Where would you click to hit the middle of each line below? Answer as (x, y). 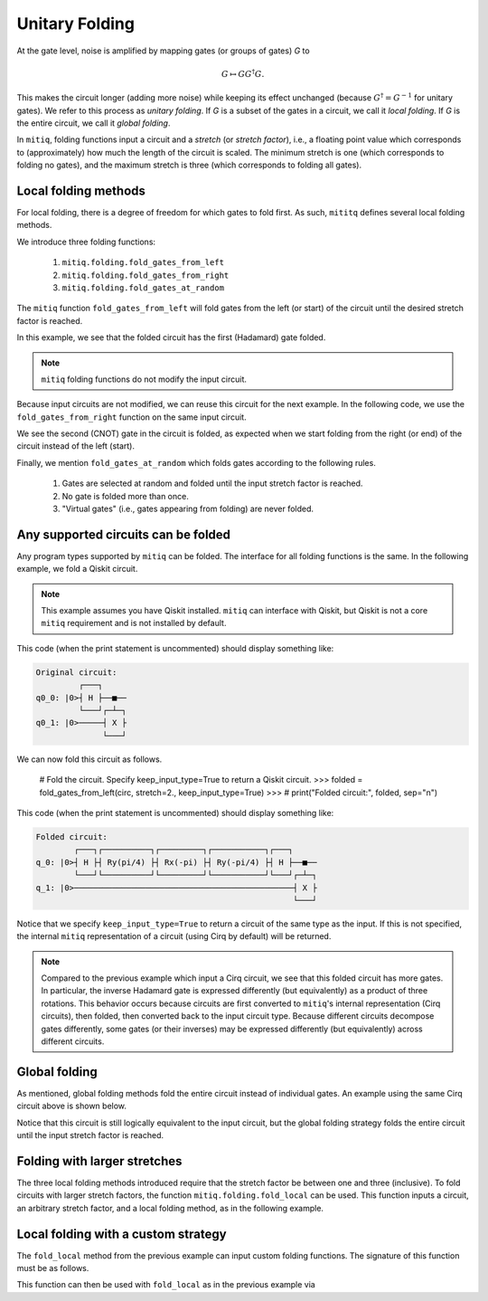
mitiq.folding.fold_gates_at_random (143, 288)
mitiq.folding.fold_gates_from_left (143, 263)
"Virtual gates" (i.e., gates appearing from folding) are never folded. (188, 509)
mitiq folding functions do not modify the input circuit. (144, 379)
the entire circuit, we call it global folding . (94, 123)
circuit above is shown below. (71, 1106)
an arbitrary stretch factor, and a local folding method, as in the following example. (170, 1208)
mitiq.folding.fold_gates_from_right (145, 275)
